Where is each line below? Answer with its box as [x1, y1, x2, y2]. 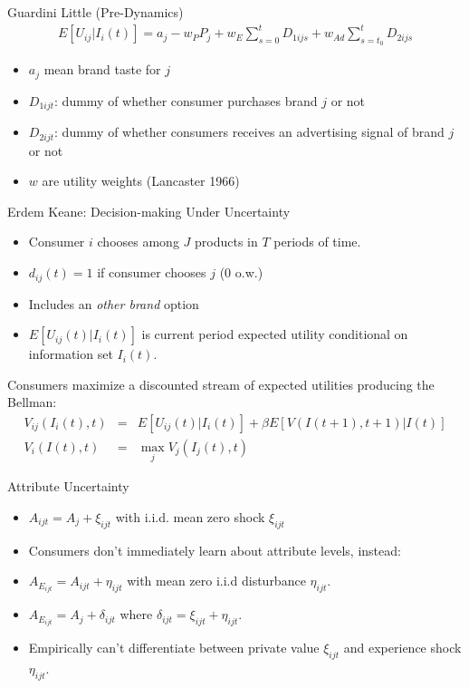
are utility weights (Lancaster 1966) [42, 171, 240, 190]
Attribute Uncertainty [7, 477, 129, 496]
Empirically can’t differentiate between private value [28, 638, 320, 657]
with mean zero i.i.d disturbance [127, 571, 306, 590]
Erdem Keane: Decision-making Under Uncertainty [7, 201, 291, 220]
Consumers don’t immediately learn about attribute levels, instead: [28, 540, 401, 559]
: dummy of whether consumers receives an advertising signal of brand [54, 122, 445, 141]
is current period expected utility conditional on [141, 325, 408, 344]
